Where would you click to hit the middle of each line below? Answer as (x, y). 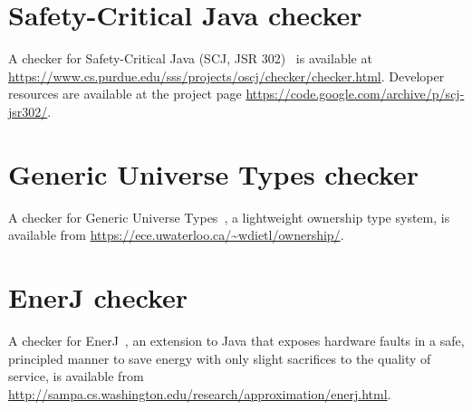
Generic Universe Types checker (213, 173)
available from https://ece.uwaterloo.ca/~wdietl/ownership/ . (176, 235)
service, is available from (76, 376)
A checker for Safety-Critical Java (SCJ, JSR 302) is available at (190, 58)
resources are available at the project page (125, 94)
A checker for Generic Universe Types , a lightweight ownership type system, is (229, 217)
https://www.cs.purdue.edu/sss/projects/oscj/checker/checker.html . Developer (226, 76)
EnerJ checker (98, 297)
